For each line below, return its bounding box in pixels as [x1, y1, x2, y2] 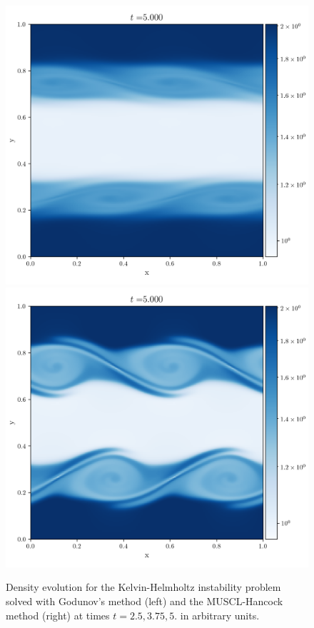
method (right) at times [6, 607, 110, 622]
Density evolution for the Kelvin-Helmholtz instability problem [6, 579, 281, 594]
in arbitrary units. [180, 607, 260, 622]
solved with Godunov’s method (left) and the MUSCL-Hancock [6, 593, 283, 608]
